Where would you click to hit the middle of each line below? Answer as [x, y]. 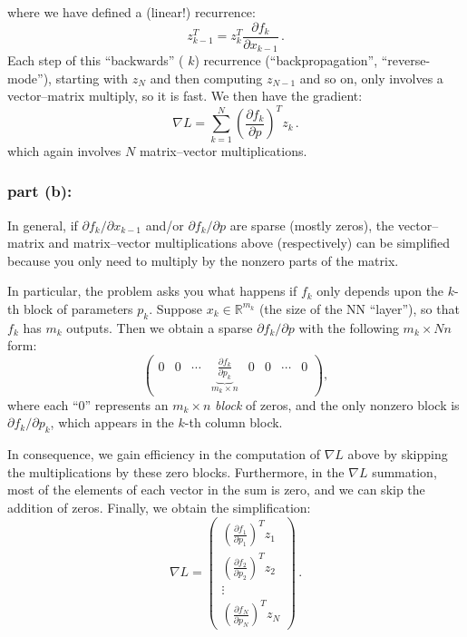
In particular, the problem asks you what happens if [152, 291]
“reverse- [406, 60]
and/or [165, 225]
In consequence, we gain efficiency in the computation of [164, 454]
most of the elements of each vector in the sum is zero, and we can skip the [216, 490]
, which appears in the [112, 422]
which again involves [64, 150]
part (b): [40, 191]
